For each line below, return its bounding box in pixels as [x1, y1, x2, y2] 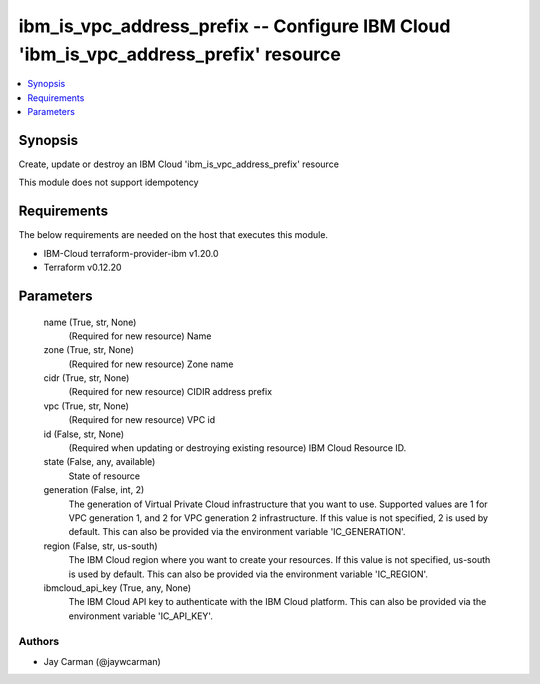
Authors [18, 635, 60, 649]
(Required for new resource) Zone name [68, 358, 234, 370]
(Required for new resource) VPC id [68, 414, 216, 426]
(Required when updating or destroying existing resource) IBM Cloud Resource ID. [68, 442, 407, 454]
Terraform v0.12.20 [43, 261, 122, 274]
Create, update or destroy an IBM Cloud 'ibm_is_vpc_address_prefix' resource [18, 158, 340, 170]
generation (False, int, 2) [43, 484, 145, 496]
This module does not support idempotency [18, 176, 199, 189]
